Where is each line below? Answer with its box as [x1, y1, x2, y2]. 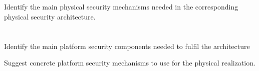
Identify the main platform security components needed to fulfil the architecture [4, 40, 250, 51]
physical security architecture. [4, 11, 96, 21]
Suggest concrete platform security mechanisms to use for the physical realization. [4, 57, 255, 68]
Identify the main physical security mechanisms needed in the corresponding [4, 1, 238, 12]
